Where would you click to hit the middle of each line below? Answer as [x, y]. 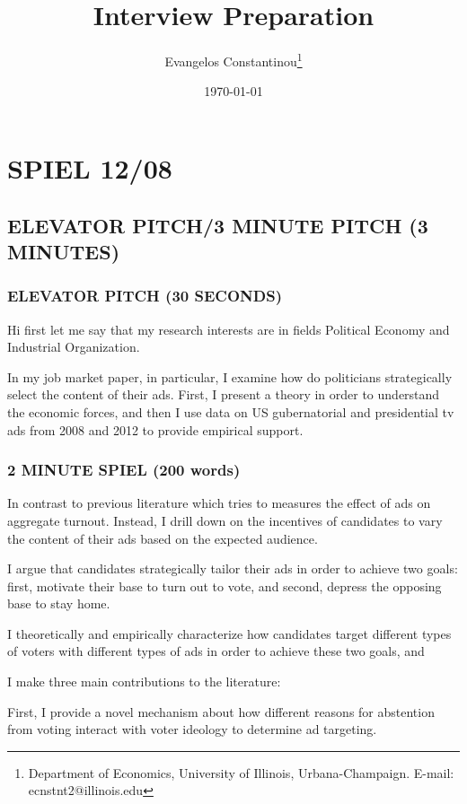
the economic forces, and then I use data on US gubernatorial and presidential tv [231, 411]
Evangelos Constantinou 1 [233, 60]
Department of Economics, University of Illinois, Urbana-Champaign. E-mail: [241, 772]
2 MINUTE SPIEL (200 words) [124, 470]
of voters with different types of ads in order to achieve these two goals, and [216, 651]
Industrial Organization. [74, 347]
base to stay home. [59, 603]
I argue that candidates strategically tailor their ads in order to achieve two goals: [233, 568]
